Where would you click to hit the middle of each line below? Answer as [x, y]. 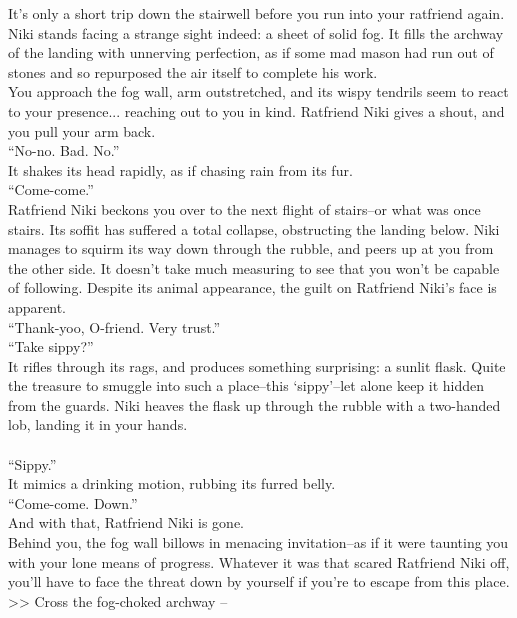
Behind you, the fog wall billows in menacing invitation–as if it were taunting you [258, 542]
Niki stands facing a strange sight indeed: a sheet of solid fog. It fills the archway [256, 32]
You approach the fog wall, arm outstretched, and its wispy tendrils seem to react [258, 91]
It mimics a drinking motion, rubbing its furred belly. [172, 483]
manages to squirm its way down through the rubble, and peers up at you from [251, 248]
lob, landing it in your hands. [98, 424]
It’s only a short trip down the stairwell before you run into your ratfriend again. [256, 13]
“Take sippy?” [51, 346]
